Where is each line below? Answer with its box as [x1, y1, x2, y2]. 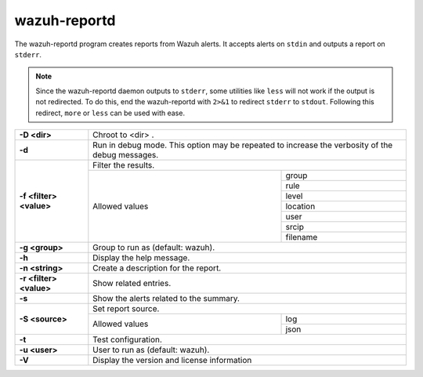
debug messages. [92, 149, 159, 160]
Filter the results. [92, 159, 155, 170]
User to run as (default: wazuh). [92, 344, 210, 355]
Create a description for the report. [92, 263, 222, 274]
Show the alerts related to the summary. [92, 292, 240, 303]
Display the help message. [92, 252, 190, 263]
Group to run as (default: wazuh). [92, 241, 215, 252]
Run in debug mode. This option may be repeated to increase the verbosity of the [92, 140, 393, 150]
